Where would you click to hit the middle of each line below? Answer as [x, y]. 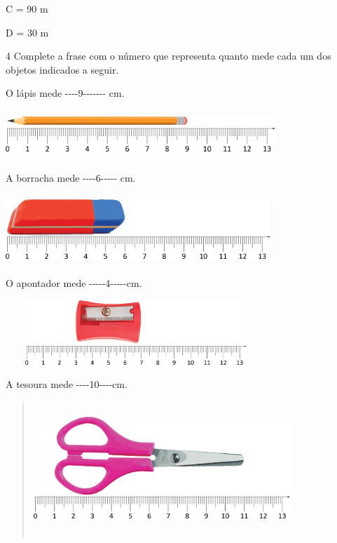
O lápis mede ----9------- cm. [65, 93]
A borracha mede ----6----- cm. [71, 177]
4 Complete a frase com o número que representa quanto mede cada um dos [168, 56]
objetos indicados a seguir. [62, 69]
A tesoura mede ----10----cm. [67, 384]
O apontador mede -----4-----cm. [74, 283]
